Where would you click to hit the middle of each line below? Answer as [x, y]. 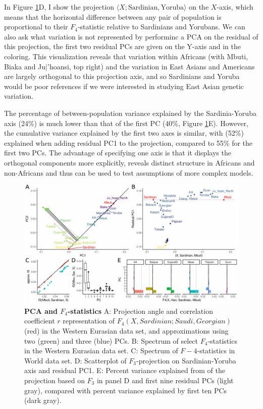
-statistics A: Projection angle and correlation [140, 311]
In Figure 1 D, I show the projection [59, 7]
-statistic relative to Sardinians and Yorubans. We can [161, 27]
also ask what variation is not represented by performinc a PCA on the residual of [131, 36]
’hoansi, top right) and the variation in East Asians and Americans [151, 66]
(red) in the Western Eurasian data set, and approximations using [126, 331]
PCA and [41, 311]
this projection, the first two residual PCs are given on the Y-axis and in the [122, 46]
